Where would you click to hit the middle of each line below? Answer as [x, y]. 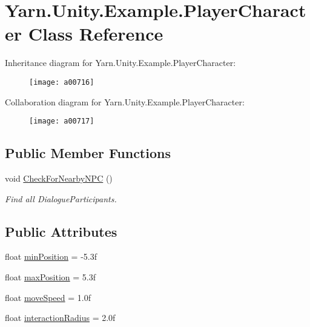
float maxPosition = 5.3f [51, 277]
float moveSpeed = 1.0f [48, 297]
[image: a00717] [62, 121]
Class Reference [96, 34]
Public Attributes [61, 231]
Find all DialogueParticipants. [61, 198]
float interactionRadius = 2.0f [60, 318]
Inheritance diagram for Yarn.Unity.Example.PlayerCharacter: [120, 63]
